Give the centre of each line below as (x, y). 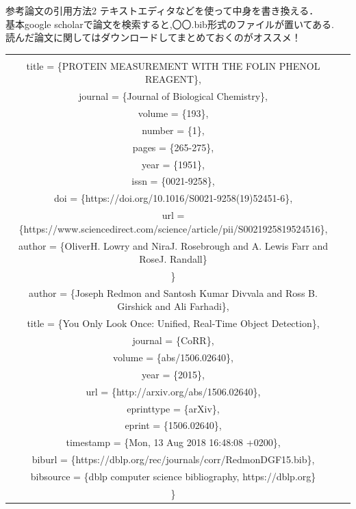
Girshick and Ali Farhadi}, (173, 306)
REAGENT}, (173, 79)
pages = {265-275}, (173, 147)
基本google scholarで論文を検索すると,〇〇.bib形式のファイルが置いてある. (170, 24)
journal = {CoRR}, (173, 340)
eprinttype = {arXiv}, (173, 408)
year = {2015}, (173, 374)
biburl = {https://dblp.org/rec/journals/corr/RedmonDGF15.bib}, (173, 459)
